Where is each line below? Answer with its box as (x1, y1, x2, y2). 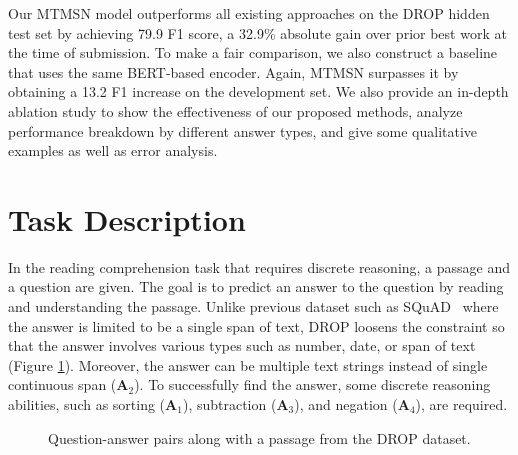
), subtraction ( (182, 394, 277, 415)
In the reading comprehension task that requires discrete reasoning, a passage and (8, 256, 511, 277)
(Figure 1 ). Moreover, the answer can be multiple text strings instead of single (8, 354, 488, 375)
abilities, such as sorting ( (8, 394, 166, 415)
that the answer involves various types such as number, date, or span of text (8, 335, 476, 356)
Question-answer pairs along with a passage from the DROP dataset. (48, 427, 471, 448)
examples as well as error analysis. (8, 140, 218, 161)
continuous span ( (8, 374, 117, 395)
